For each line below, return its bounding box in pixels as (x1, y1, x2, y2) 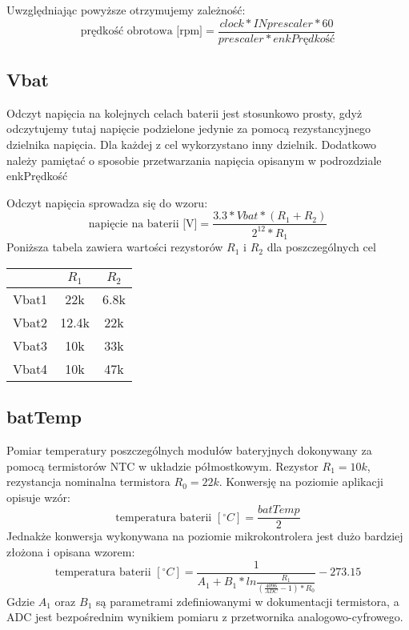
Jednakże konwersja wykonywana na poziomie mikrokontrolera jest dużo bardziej (6, 528, 403, 544)
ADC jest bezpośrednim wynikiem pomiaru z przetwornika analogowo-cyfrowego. (6, 608, 403, 625)
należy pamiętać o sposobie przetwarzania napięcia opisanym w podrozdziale (6, 151, 382, 168)
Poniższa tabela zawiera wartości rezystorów (6, 239, 223, 255)
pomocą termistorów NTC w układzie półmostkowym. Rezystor (6, 457, 319, 474)
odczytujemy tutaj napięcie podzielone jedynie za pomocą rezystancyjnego (6, 120, 371, 137)
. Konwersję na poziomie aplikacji (219, 473, 383, 490)
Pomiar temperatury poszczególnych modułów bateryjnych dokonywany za (6, 442, 372, 459)
